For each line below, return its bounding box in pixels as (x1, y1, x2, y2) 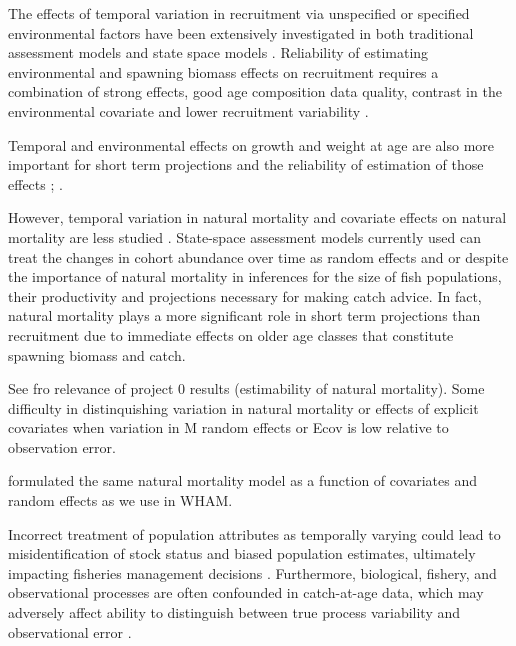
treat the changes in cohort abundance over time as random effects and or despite (8, 246, 509, 267)
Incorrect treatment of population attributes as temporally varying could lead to (8, 523, 501, 544)
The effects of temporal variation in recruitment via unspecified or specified (8, 3, 470, 23)
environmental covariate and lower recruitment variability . (8, 100, 369, 121)
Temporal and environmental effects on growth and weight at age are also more (8, 134, 495, 155)
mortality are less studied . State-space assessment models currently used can (8, 226, 481, 247)
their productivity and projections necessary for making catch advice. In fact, (8, 285, 482, 306)
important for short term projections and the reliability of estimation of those (8, 154, 484, 175)
